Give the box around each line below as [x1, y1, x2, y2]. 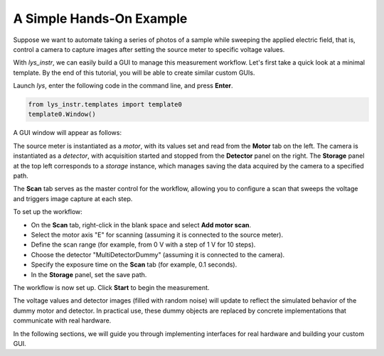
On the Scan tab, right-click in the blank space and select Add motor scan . [31, 220, 252, 229]
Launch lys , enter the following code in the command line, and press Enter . [13, 82, 233, 90]
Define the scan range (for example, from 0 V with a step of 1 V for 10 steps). [31, 240, 256, 249]
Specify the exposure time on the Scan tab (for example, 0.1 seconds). [31, 260, 238, 269]
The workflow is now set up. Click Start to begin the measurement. [13, 283, 210, 291]
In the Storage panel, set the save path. [31, 270, 147, 279]
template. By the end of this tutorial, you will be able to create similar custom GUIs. [13, 68, 255, 77]
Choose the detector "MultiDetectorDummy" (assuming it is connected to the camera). [31, 250, 285, 259]
